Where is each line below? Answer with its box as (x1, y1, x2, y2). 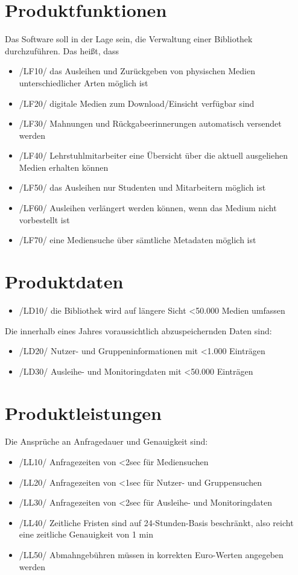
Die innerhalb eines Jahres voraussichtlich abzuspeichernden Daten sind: (5, 324, 272, 337)
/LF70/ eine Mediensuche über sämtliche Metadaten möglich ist (19, 233, 256, 246)
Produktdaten (5, 269, 124, 294)
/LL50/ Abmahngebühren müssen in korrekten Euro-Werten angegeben (19, 548, 284, 561)
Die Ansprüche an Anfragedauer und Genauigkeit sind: (5, 435, 208, 448)
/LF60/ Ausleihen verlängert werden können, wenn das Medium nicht (19, 202, 277, 214)
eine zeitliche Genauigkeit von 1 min (19, 528, 153, 541)
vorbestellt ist (19, 213, 70, 226)
